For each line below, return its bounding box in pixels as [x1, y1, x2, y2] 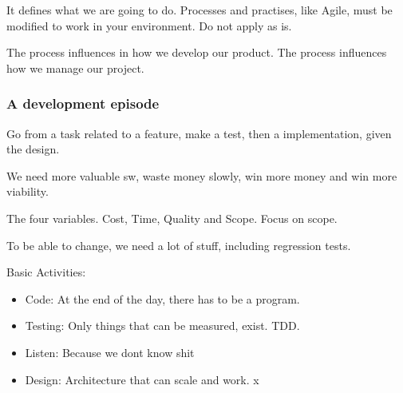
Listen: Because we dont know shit [25, 343, 195, 360]
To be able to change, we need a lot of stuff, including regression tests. [6, 236, 351, 253]
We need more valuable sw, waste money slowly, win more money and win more [6, 167, 397, 184]
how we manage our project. [6, 59, 144, 76]
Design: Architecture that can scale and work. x [25, 371, 259, 387]
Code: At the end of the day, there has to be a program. [25, 290, 300, 307]
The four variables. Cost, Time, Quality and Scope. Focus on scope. [6, 209, 338, 226]
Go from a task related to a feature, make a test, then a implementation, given [6, 125, 392, 141]
